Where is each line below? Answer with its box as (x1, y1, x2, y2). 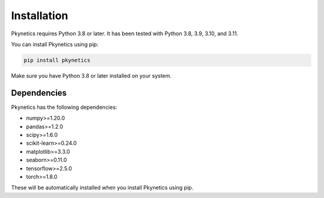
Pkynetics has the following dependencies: (11, 103, 118, 111)
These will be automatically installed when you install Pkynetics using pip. (11, 184, 194, 191)
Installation (11, 9, 68, 22)
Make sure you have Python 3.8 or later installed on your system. (11, 72, 172, 79)
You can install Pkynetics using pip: (11, 41, 99, 48)
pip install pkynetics (23, 57, 91, 63)
